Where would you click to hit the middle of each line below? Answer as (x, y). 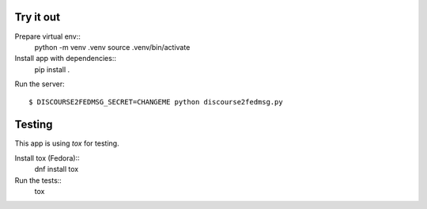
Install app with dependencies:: (65, 59)
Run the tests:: (38, 180)
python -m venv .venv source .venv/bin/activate (112, 47)
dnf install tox (57, 169)
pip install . (52, 69)
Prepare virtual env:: (47, 36)
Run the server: (40, 84)
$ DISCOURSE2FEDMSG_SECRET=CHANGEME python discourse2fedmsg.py (156, 102)
